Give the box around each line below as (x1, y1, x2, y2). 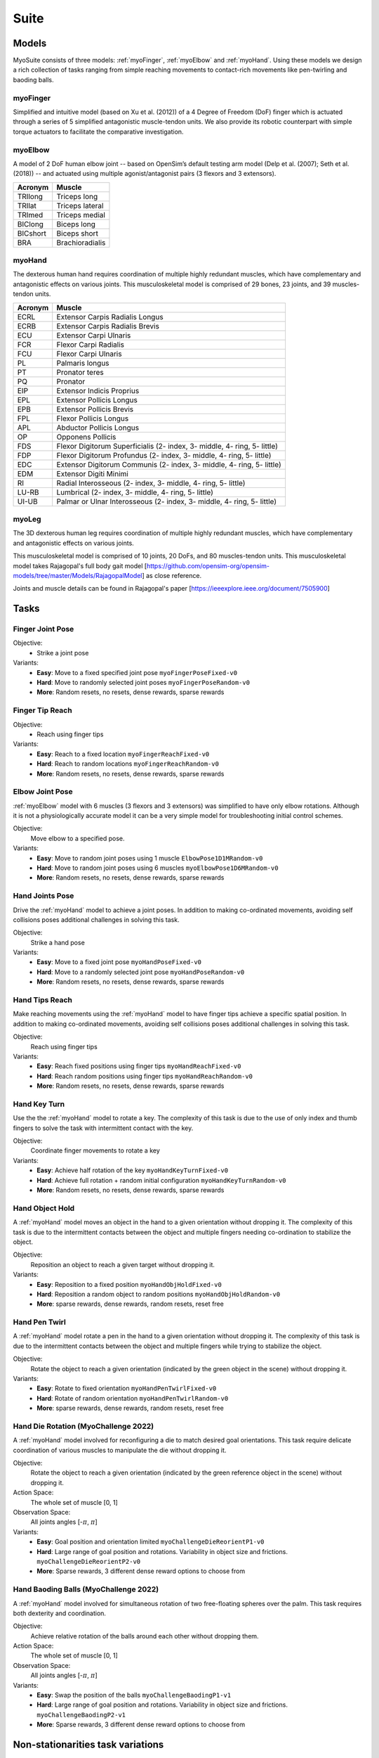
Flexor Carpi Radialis (56, 340, 125, 349)
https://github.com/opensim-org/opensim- (146, 561, 270, 570)
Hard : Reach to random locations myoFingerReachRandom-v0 (36, 759, 219, 768)
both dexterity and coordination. (13, 1609, 107, 1617)
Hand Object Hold (13, 1203, 75, 1213)
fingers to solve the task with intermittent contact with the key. (13, 1124, 194, 1132)
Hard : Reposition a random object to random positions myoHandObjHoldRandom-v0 (36, 1290, 281, 1298)
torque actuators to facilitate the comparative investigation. (13, 127, 184, 136)
